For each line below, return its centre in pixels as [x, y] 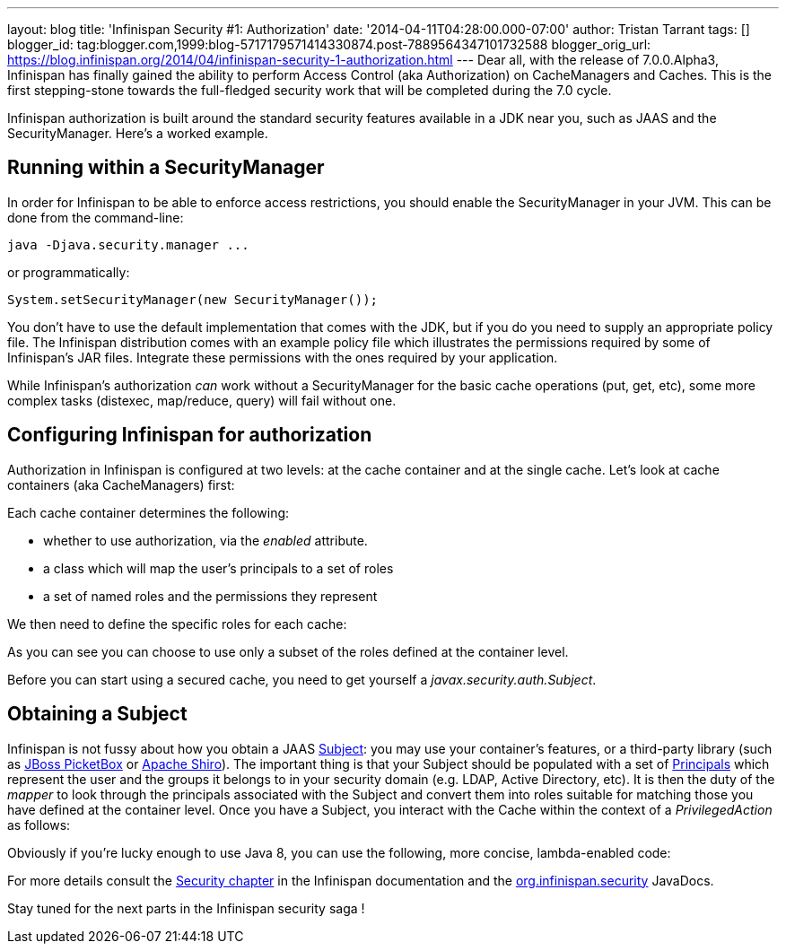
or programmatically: [69, 272]
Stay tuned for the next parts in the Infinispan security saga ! [186, 908]
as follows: [39, 824]
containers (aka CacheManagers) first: [121, 484]
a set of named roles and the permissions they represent [210, 596]
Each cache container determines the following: [148, 512]
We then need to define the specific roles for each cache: [177, 624]
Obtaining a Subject [97, 714]
